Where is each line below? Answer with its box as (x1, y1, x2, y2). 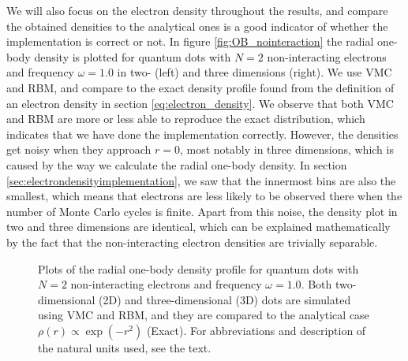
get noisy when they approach (6, 141, 152, 158)
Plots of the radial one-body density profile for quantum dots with (38, 260, 359, 277)
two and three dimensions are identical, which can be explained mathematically (6, 218, 391, 235)
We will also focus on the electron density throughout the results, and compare (6, 2, 388, 18)
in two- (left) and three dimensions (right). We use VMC (117, 64, 392, 80)
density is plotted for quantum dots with (34, 48, 231, 65)
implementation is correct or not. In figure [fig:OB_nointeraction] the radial (6, 33, 374, 50)
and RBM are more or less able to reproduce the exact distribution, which (6, 110, 365, 127)
